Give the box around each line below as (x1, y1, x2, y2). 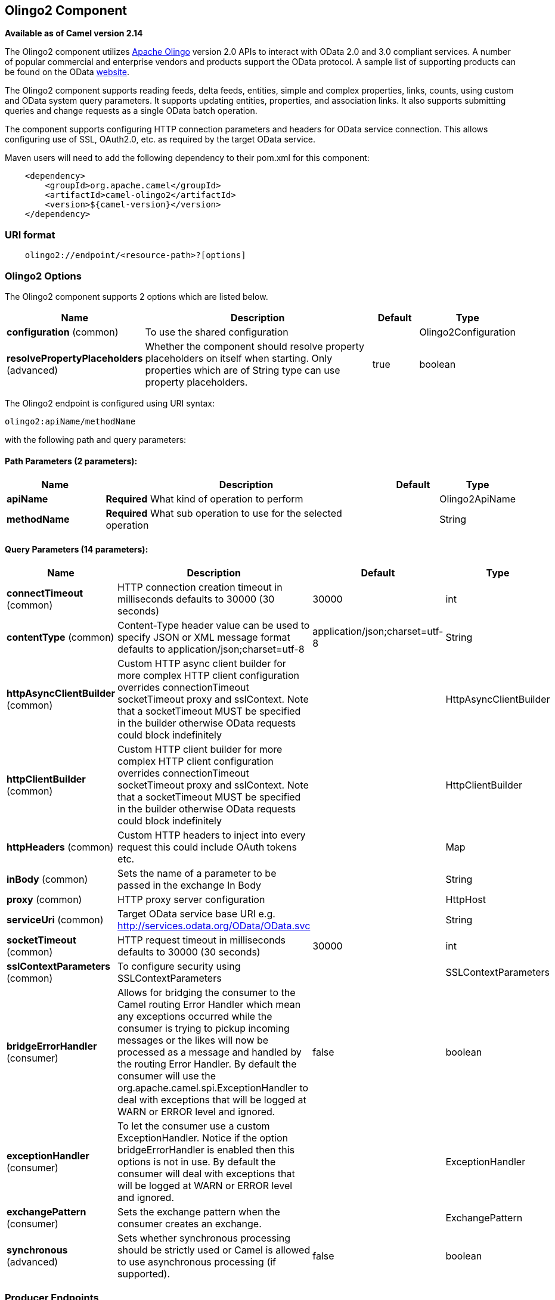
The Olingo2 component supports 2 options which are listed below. (5, 291, 268, 302)
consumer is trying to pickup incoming (117, 1022, 290, 1035)
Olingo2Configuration (419, 325, 516, 338)
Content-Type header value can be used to (117, 619, 310, 632)
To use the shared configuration (145, 325, 289, 338)
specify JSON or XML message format (117, 631, 290, 644)
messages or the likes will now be (117, 1034, 269, 1047)
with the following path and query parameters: (5, 434, 187, 445)
